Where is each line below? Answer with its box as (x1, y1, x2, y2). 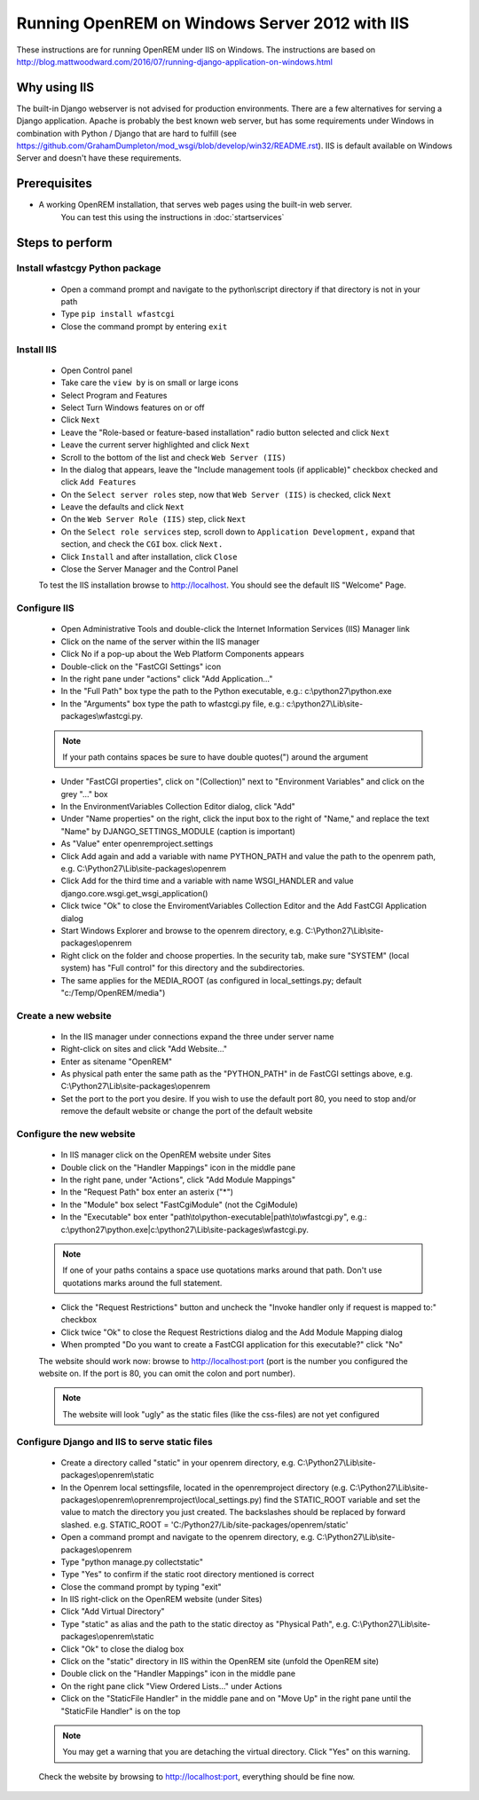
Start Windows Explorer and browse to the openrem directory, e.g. (60, 925, 303, 936)
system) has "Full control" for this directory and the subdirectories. (60, 963, 305, 974)
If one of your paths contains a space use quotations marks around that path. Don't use (62, 1265, 382, 1275)
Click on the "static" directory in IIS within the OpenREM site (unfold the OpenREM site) (60, 1656, 380, 1667)
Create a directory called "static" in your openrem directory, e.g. (60, 1457, 296, 1468)
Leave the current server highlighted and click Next (60, 439, 250, 450)
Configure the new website (16, 1128, 137, 1140)
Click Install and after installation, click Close (60, 551, 238, 562)
